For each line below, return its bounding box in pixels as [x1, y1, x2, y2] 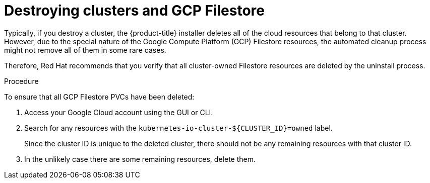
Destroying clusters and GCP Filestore [4, 2, 265, 19]
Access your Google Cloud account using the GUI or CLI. [24, 108, 213, 117]
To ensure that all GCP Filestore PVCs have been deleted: [4, 92, 195, 101]
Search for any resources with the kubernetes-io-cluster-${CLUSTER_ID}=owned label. [24, 123, 333, 132]
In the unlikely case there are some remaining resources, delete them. [24, 154, 256, 163]
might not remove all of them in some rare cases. [4, 45, 166, 54]
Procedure [4, 76, 39, 85]
